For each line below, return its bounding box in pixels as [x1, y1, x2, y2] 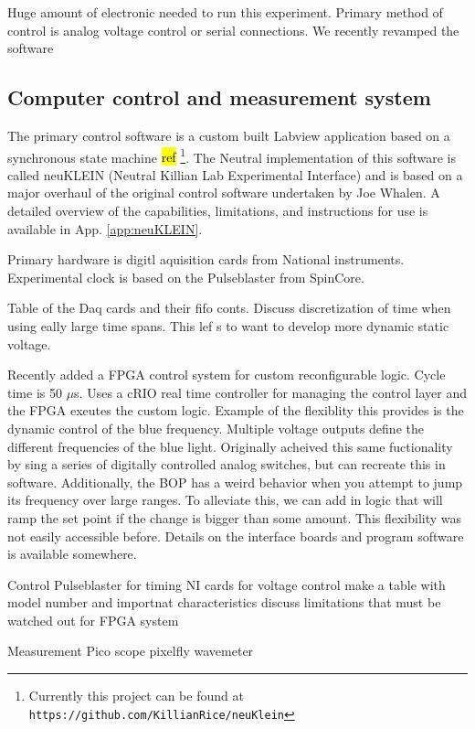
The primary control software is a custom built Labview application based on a [7, 125, 450, 145]
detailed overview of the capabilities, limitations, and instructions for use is [7, 201, 428, 220]
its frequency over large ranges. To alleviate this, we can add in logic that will [7, 490, 443, 509]
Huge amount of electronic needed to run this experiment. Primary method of [7, 3, 443, 21]
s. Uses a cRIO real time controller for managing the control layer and [74, 382, 468, 402]
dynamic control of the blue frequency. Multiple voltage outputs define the [7, 418, 424, 437]
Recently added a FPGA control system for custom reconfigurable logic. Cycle [7, 365, 446, 384]
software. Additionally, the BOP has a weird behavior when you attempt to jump [7, 472, 463, 491]
